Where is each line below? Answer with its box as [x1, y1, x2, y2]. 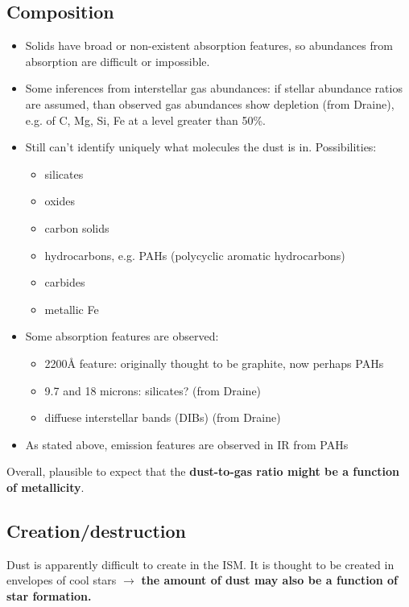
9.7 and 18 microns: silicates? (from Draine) [44, 382, 262, 398]
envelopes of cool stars [6, 572, 117, 588]
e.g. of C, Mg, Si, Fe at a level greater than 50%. [25, 111, 266, 128]
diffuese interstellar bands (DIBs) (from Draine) [44, 409, 281, 426]
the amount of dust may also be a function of [141, 572, 398, 588]
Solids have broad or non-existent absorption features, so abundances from [25, 37, 393, 54]
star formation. [6, 587, 92, 604]
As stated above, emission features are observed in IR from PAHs [25, 436, 349, 452]
